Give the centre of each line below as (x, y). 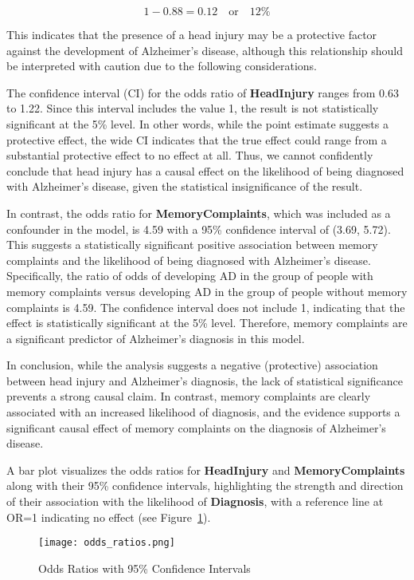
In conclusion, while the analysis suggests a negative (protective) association (192, 365)
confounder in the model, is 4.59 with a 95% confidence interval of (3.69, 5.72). (199, 229)
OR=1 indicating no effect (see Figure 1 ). (109, 517)
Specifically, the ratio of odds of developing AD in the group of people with (190, 276)
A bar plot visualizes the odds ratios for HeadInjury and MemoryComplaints (206, 470)
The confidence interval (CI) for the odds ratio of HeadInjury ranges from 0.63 (203, 92)
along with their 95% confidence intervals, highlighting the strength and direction (205, 485)
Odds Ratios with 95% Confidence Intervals (145, 568)
